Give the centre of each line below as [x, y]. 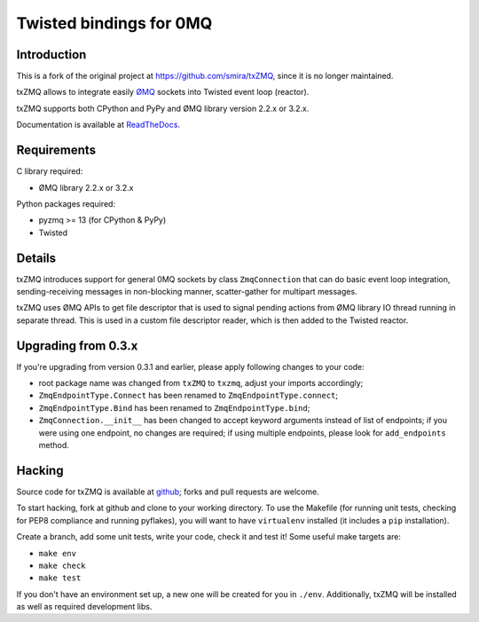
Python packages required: [66, 203]
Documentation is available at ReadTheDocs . [98, 125]
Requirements [56, 150]
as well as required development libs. [84, 607]
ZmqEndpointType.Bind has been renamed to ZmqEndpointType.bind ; [174, 407]
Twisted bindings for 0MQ [114, 23]
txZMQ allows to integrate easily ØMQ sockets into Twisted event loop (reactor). [163, 92]
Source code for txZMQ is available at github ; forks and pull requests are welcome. [168, 492]
